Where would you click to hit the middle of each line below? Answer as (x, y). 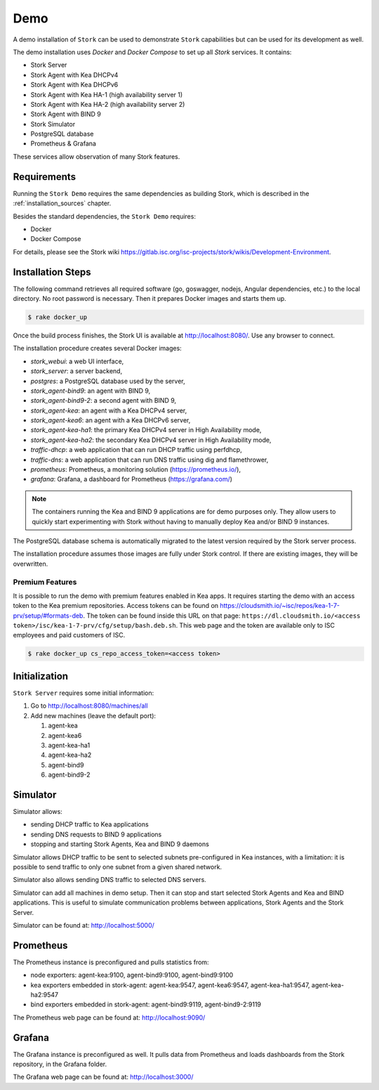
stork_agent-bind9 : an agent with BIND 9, (91, 391)
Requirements (45, 177)
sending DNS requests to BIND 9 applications (96, 834)
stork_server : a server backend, (77, 371)
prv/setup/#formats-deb (48, 616)
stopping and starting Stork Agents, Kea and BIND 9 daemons (120, 844)
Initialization (41, 676)
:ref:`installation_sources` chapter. (62, 203)
